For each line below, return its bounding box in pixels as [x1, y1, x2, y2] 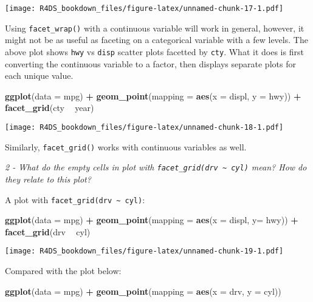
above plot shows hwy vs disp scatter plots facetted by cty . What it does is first [5, 45, 304, 58]
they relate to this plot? [5, 172, 91, 185]
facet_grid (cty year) [5, 101, 94, 114]
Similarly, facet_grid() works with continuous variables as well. [5, 140, 247, 153]
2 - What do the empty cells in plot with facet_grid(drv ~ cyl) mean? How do [5, 161, 307, 173]
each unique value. [5, 69, 74, 82]
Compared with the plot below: [5, 264, 122, 277]
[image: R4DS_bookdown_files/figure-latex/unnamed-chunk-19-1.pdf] [5, 247, 284, 256]
